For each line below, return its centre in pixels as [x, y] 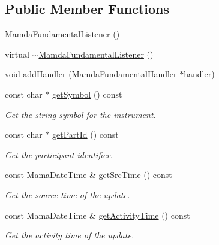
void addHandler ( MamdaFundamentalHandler [91, 74]
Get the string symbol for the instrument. [80, 114]
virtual [17, 54]
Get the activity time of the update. [70, 235]
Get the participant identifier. [59, 154]
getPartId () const [85, 134]
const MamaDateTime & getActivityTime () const [97, 215]
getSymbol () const [87, 94]
